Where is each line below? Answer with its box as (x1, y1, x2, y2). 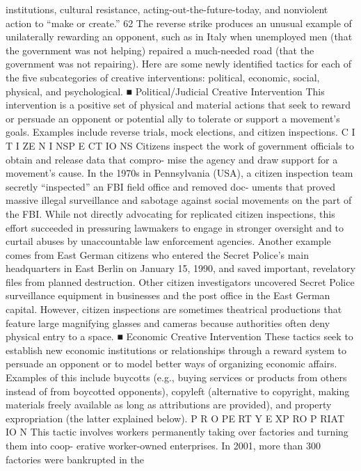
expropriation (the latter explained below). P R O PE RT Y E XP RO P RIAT (6, 410, 345, 425)
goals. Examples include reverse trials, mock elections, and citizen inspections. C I (6, 125, 355, 139)
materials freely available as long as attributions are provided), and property (6, 397, 332, 412)
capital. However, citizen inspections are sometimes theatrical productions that (6, 302, 342, 317)
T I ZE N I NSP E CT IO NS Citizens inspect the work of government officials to (6, 138, 354, 152)
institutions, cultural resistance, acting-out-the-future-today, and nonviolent (6, 2, 328, 16)
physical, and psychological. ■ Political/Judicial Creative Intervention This (6, 83, 325, 98)
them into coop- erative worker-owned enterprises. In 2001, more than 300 (6, 438, 321, 452)
